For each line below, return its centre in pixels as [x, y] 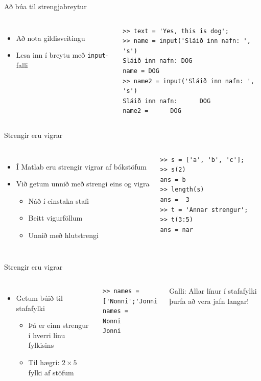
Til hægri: [44, 362]
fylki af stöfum [51, 372]
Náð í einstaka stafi [58, 200]
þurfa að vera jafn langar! [209, 301]
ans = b [173, 180]
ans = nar [177, 230]
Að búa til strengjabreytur [45, 6]
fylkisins [41, 345]
